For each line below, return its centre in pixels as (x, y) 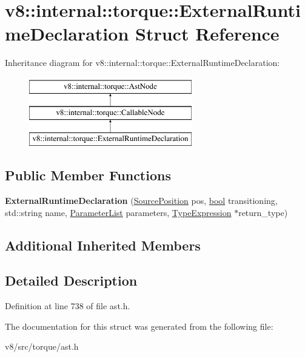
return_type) (263, 212)
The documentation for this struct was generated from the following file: (139, 326)
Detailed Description (71, 280)
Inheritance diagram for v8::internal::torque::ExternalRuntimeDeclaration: (142, 63)
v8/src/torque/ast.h (42, 346)
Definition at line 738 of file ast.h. (68, 306)
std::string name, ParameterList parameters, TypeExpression (118, 212)
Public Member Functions (88, 175)
